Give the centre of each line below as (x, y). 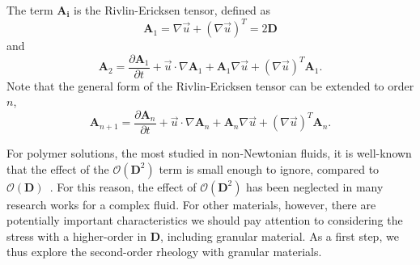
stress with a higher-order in (77, 236)
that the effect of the (58, 168)
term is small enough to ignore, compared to (269, 168)
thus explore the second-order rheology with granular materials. (164, 252)
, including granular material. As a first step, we (280, 236)
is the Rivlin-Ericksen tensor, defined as (172, 10)
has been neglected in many (315, 186)
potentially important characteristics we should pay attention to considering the (205, 220)
